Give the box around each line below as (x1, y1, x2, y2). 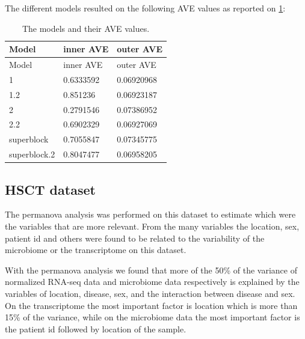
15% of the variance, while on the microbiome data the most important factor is (5, 311, 300, 323)
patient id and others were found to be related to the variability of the (5, 231, 265, 244)
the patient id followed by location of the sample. (5, 322, 186, 335)
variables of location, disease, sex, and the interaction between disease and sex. (5, 287, 295, 299)
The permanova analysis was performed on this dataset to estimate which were (5, 208, 296, 221)
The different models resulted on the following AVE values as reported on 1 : (5, 2, 286, 14)
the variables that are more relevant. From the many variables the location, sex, (5, 219, 300, 232)
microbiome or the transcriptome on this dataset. (5, 243, 186, 256)
